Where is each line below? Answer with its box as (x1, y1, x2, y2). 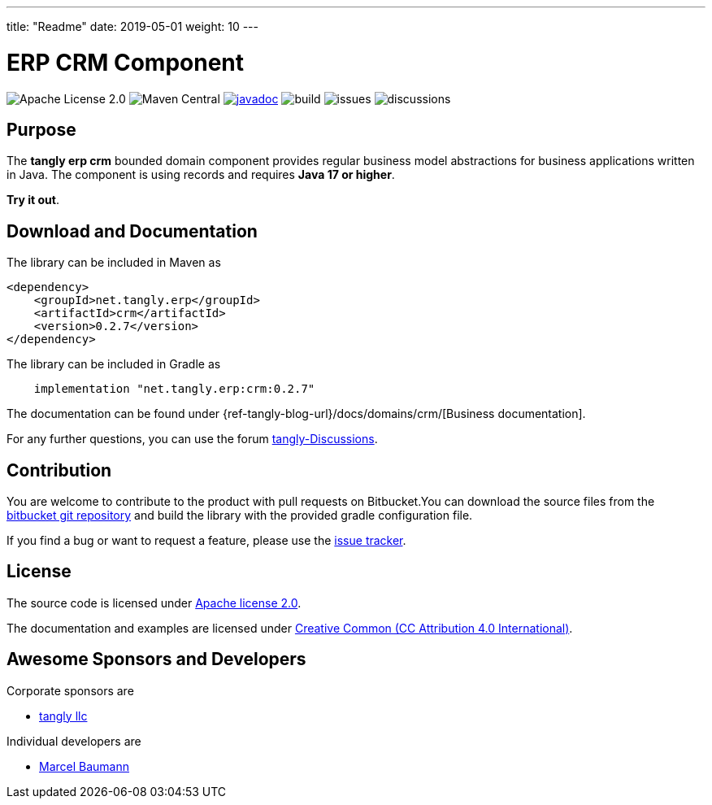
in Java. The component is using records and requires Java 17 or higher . (7, 168, 395, 182)
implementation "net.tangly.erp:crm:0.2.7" (33, 382, 315, 396)
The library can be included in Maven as (7, 255, 221, 270)
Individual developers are (7, 733, 141, 748)
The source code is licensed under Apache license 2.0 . (7, 595, 302, 610)
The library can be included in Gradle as (7, 357, 221, 372)
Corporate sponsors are (7, 683, 134, 698)
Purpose (7, 119, 76, 140)
